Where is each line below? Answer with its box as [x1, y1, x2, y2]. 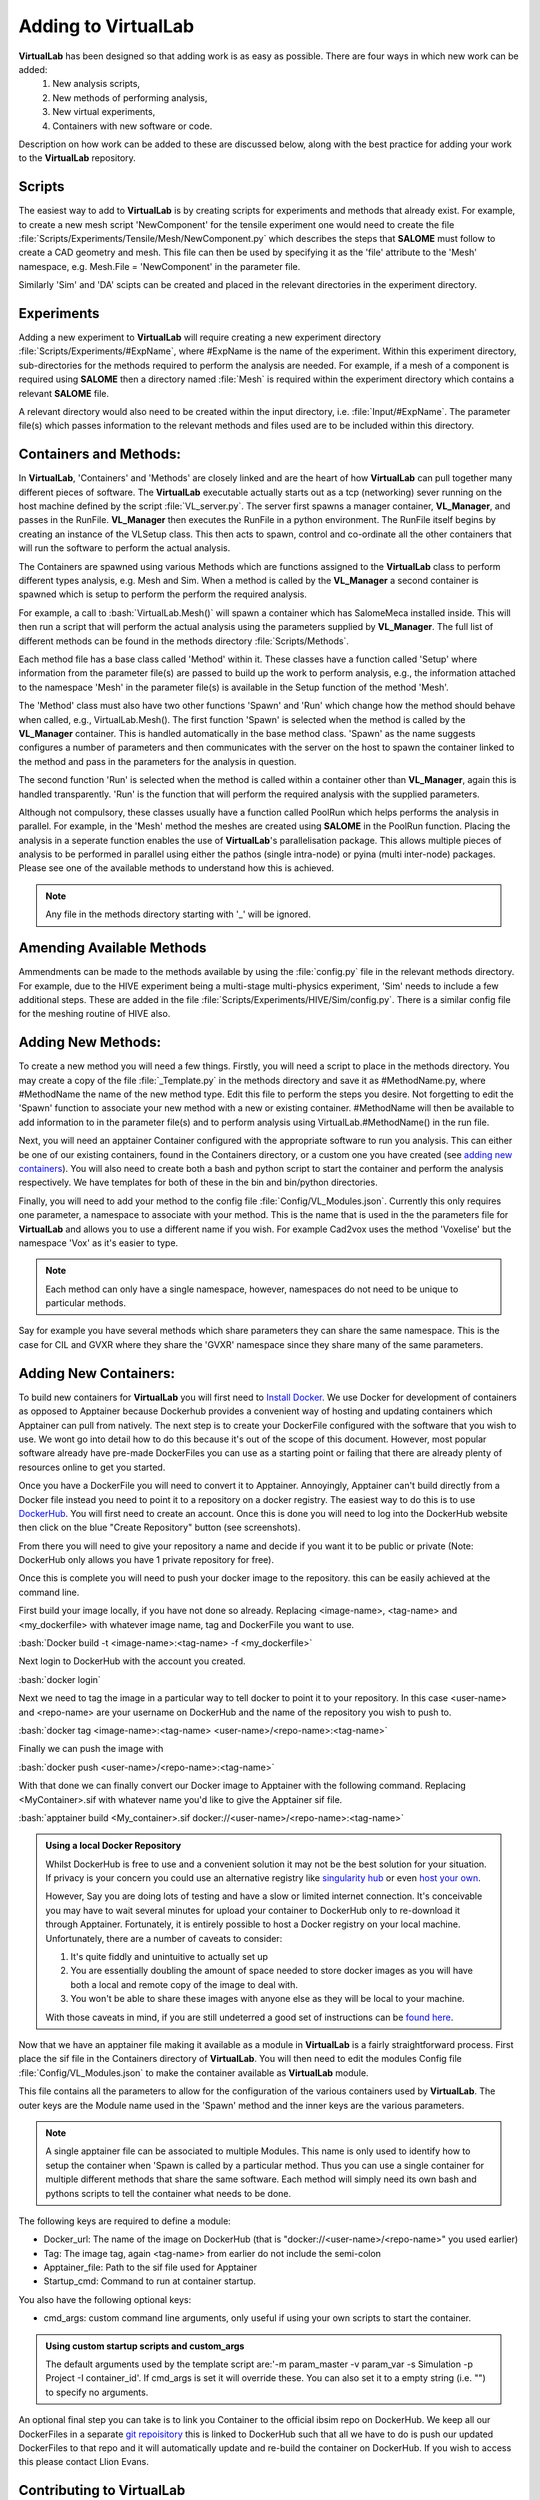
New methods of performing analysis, [52, 91, 208, 104]
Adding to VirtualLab [18, 15, 195, 37]
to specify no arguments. [45, 2386, 149, 2398]
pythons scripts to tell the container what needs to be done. [45, 2187, 292, 2199]
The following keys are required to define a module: [18, 2215, 232, 2227]
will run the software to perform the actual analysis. [18, 542, 231, 554]
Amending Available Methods [18, 940, 207, 957]
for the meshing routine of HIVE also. [18, 1008, 171, 1020]
